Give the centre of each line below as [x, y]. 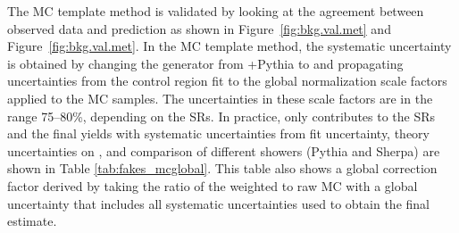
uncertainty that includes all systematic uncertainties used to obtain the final [218, 203]
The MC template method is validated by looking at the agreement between [216, 11]
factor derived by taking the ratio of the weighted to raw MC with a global [213, 185]
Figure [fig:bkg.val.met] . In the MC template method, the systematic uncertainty [229, 46]
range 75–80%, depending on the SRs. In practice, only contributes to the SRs [221, 116]
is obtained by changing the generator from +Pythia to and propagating [205, 63]
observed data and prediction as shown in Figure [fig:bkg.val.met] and [199, 28]
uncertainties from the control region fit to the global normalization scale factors [227, 81]
